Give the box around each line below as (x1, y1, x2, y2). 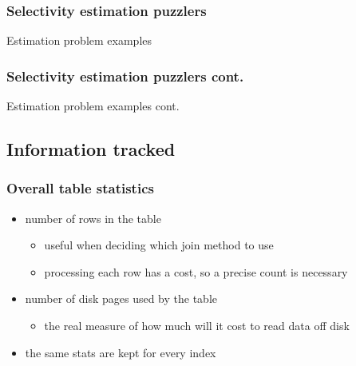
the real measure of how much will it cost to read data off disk (44, 317, 350, 333)
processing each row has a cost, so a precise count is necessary (44, 263, 348, 280)
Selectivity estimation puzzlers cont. (6, 66, 244, 86)
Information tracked (6, 137, 176, 161)
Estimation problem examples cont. (6, 97, 180, 114)
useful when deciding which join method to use (44, 237, 274, 253)
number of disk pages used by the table (25, 290, 218, 307)
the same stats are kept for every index (25, 344, 216, 360)
